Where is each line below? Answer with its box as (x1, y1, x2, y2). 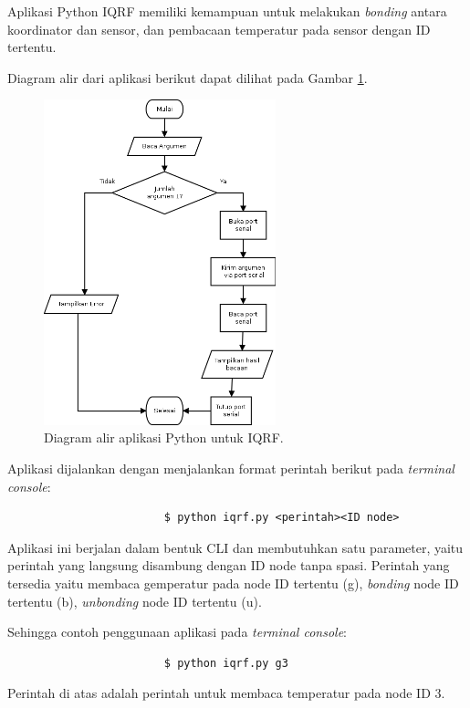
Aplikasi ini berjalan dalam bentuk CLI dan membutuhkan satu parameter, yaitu (7, 537, 464, 557)
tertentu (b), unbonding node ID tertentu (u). (7, 591, 262, 610)
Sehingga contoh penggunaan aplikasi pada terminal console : (7, 622, 347, 641)
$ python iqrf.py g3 (163, 656, 288, 670)
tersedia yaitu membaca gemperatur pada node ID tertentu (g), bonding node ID (7, 573, 459, 592)
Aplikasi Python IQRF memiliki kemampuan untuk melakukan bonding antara (7, 2, 447, 20)
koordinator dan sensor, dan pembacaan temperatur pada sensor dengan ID (7, 19, 431, 38)
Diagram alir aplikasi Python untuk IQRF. (44, 428, 284, 447)
